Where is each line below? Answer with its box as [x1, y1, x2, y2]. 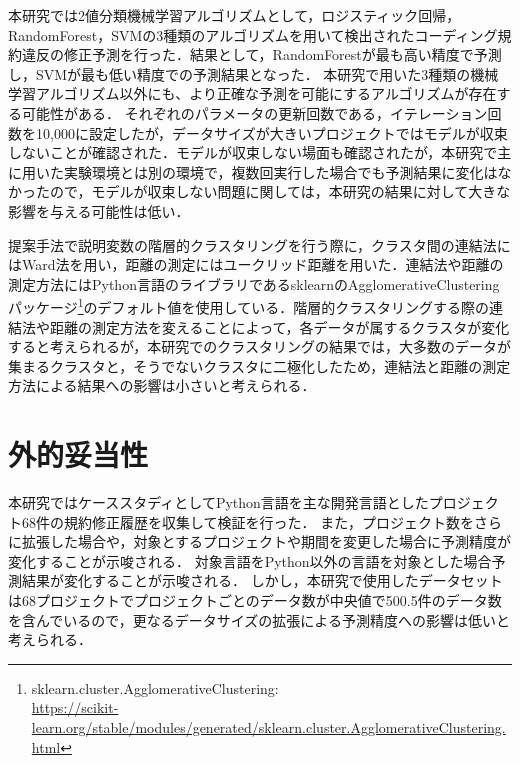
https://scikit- [31, 697, 119, 718]
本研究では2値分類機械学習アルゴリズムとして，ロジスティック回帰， [8, 5, 461, 25]
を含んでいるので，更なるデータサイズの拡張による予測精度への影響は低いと [8, 609, 510, 630]
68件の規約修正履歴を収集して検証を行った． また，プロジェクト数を [21, 511, 474, 532]
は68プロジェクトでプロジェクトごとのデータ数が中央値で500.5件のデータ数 [8, 590, 502, 611]
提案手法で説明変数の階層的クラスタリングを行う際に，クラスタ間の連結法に [8, 234, 511, 255]
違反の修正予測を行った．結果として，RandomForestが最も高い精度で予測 [21, 44, 502, 65]
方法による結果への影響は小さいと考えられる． [8, 375, 316, 396]
